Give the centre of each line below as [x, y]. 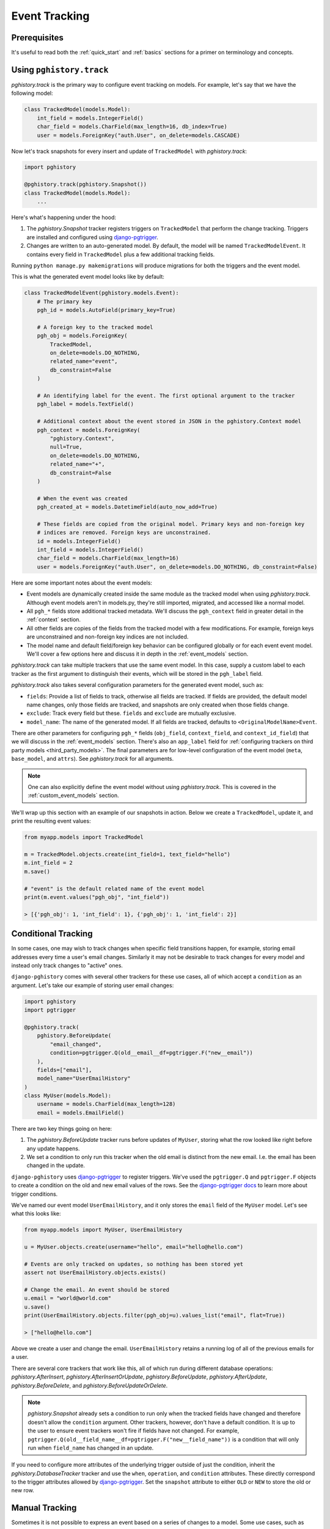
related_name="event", [84, 361]
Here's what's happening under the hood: [64, 218]
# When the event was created [82, 498]
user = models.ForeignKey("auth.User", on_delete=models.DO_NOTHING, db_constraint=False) [177, 567]
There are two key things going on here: [62, 1128]
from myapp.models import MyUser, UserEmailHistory [103, 1230]
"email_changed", [76, 1044]
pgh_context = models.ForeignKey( [89, 430]
